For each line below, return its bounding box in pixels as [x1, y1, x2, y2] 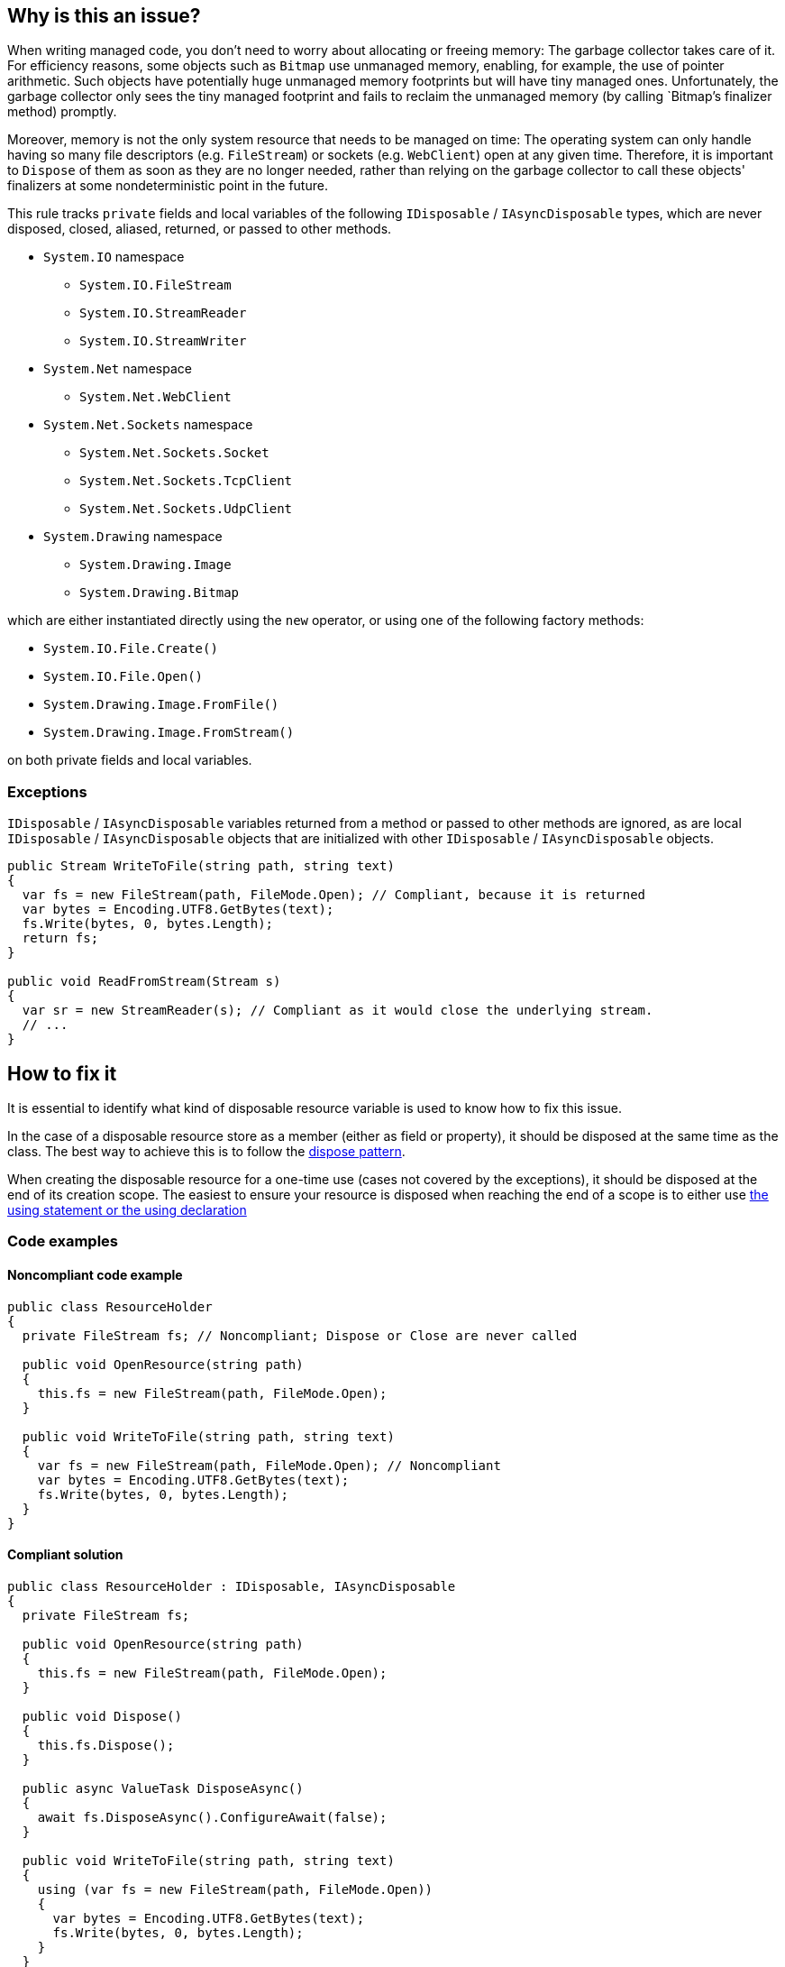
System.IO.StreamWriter [79, 334, 247, 349]
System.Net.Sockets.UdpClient [79, 501, 293, 517]
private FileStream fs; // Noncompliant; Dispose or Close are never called [22, 1328, 578, 1343]
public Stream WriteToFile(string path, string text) [7, 859, 395, 874]
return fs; [22, 931, 99, 946]
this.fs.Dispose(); [37, 1737, 175, 1752]
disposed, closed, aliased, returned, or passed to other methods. [7, 221, 392, 237]
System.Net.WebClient [79, 390, 232, 405]
